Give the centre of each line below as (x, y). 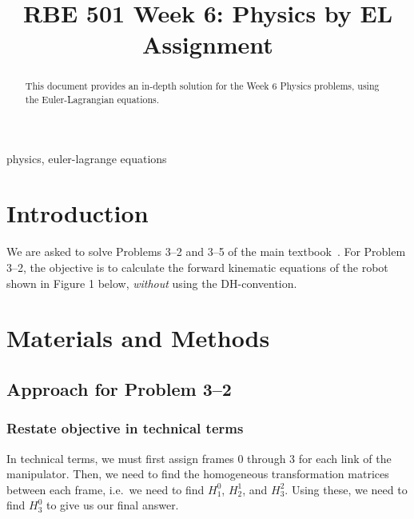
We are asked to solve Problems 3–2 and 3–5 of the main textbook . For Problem (206, 252)
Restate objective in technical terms (125, 428)
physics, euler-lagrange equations (87, 158)
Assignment (208, 44)
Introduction (78, 213)
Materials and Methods (138, 338)
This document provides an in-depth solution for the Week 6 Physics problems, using (202, 86)
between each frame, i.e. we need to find (105, 489)
